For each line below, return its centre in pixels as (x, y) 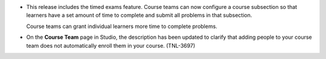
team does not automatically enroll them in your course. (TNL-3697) (111, 45)
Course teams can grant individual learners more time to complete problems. (122, 26)
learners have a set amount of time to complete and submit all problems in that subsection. (139, 15)
